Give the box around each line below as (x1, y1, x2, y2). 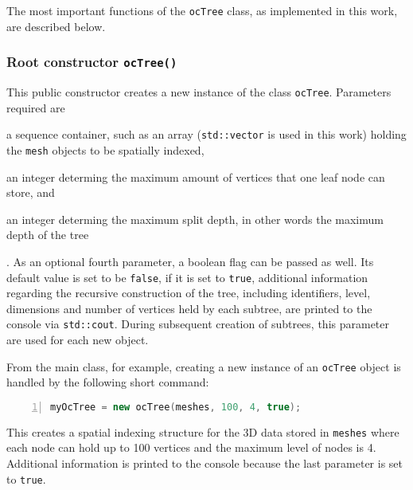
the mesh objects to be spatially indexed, (6, 141, 205, 158)
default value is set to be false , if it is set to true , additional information (6, 269, 368, 285)
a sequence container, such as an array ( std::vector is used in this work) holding (6, 126, 407, 143)
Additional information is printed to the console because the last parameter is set (6, 455, 403, 472)
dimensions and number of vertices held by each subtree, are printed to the (6, 300, 372, 316)
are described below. (6, 18, 106, 34)
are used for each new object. (6, 331, 149, 348)
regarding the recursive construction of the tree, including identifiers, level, (6, 284, 371, 301)
